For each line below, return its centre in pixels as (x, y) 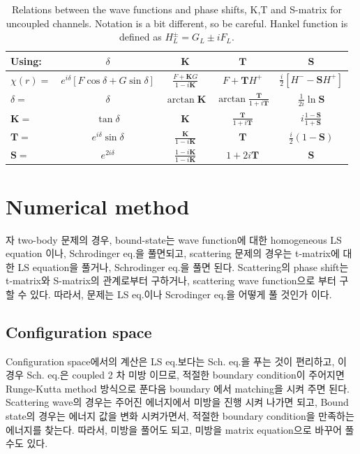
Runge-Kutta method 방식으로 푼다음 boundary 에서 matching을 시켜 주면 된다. (178, 388)
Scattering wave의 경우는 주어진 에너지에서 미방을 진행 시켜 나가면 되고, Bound (177, 402)
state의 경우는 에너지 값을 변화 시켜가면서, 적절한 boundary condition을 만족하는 (180, 416)
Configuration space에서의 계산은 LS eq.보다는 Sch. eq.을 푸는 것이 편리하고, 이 (176, 361)
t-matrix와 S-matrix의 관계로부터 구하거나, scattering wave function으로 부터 (171, 280)
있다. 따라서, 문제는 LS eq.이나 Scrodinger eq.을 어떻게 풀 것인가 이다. (181, 294)
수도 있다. (27, 443)
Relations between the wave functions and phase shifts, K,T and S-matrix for (177, 9)
